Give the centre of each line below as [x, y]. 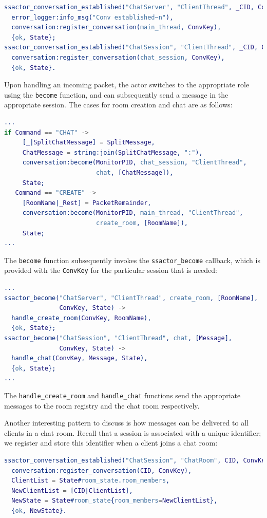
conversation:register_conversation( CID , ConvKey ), [102, 470]
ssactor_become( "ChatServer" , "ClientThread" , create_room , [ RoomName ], [131, 298]
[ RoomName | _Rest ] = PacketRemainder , [87, 203]
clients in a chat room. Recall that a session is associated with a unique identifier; [133, 432]
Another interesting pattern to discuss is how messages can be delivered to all [126, 423]
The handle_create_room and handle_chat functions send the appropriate [122, 395]
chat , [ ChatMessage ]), [135, 172]
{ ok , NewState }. [39, 511]
